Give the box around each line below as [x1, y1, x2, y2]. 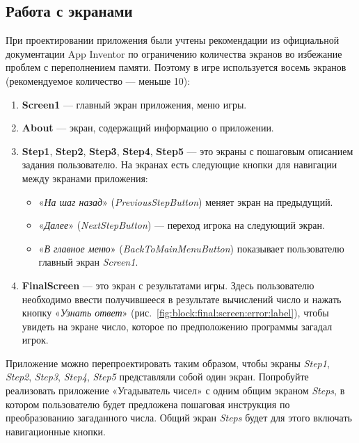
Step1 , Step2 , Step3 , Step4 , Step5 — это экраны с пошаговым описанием [22, 143, 353, 158]
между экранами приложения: [22, 170, 148, 185]
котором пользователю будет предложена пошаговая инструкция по [6, 396, 290, 411]
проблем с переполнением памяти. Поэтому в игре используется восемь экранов [6, 60, 346, 74]
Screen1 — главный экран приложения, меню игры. [22, 97, 247, 111]
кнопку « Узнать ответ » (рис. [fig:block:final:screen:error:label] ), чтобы [22, 305, 329, 320]
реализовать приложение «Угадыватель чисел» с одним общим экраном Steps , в [6, 383, 345, 398]
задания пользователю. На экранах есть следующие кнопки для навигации [22, 157, 337, 172]
